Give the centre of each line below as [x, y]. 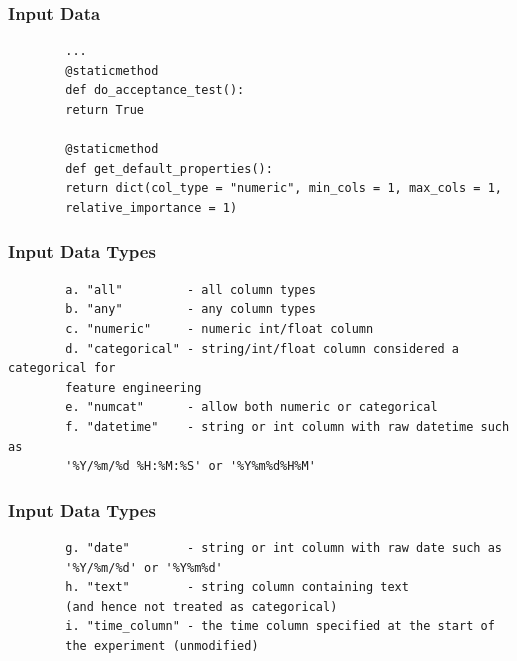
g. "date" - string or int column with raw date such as [283, 547]
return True [105, 110]
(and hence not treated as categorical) [201, 606]
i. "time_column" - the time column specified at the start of [280, 626]
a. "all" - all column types [190, 289]
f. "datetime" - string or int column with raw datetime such [287, 426]
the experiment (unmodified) [162, 645]
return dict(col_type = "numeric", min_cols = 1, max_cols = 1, [283, 188]
